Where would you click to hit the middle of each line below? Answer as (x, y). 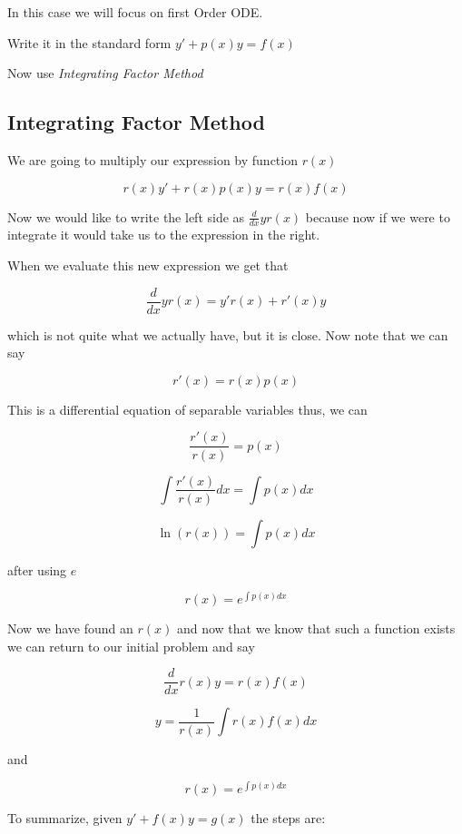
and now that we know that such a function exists (316, 628)
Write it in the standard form (89, 42)
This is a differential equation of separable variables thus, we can (187, 409)
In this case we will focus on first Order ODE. (135, 12)
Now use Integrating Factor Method (105, 73)
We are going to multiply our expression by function (152, 159)
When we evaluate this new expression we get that (148, 265)
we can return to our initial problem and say (131, 646)
